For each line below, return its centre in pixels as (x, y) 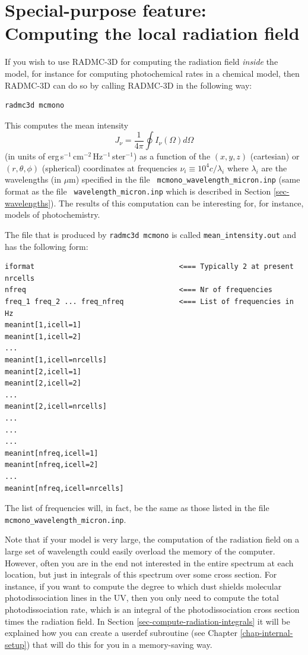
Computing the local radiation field (152, 33)
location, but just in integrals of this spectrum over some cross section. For (141, 574)
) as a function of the (172, 156)
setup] (16, 644)
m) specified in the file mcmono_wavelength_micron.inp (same (185, 179)
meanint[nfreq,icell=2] (52, 465)
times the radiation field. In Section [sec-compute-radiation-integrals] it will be (147, 621)
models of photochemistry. (53, 214)
